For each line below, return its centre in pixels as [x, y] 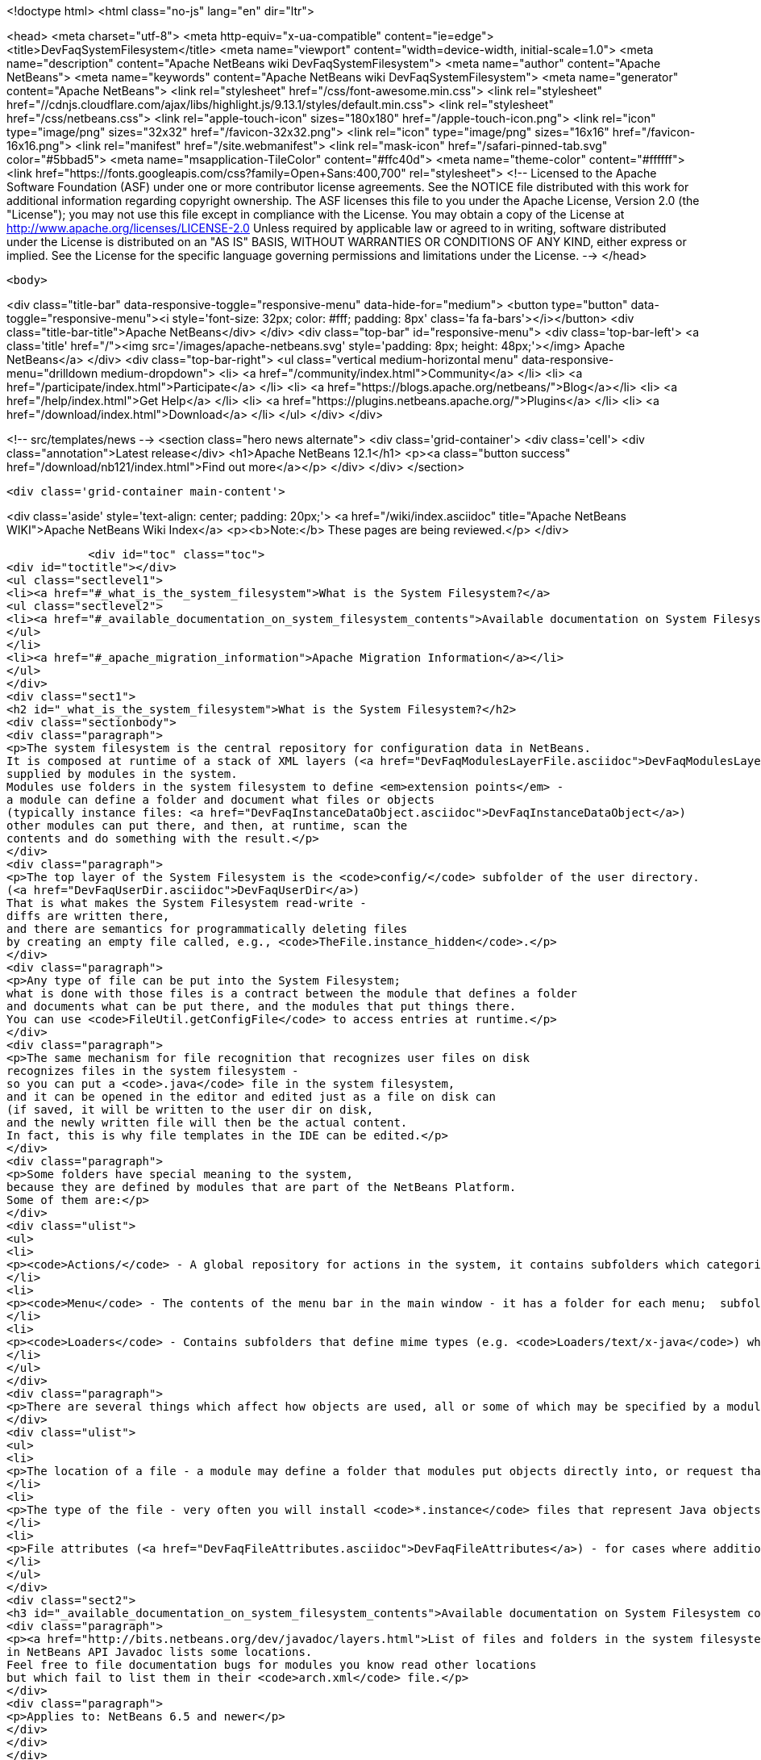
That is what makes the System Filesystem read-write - [187, 903]
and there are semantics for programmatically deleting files [207, 929]
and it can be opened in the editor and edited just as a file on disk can [251, 1097]
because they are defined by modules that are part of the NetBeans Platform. [262, 1187]
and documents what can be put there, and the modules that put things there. [262, 1006]
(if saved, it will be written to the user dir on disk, [190, 1110]
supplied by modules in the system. [122, 774]
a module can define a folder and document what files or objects [221, 800]
